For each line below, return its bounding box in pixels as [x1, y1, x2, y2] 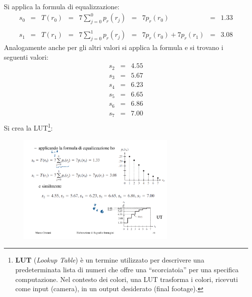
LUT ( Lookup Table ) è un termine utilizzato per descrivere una [15, 255, 205, 265]
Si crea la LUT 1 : [4, 121, 53, 133]
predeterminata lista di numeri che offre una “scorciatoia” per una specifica [15, 264, 239, 275]
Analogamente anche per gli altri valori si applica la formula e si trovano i [4, 42, 223, 52]
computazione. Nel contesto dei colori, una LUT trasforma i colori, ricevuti [15, 274, 238, 284]
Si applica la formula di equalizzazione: [4, 1, 120, 11]
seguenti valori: [4, 51, 48, 62]
